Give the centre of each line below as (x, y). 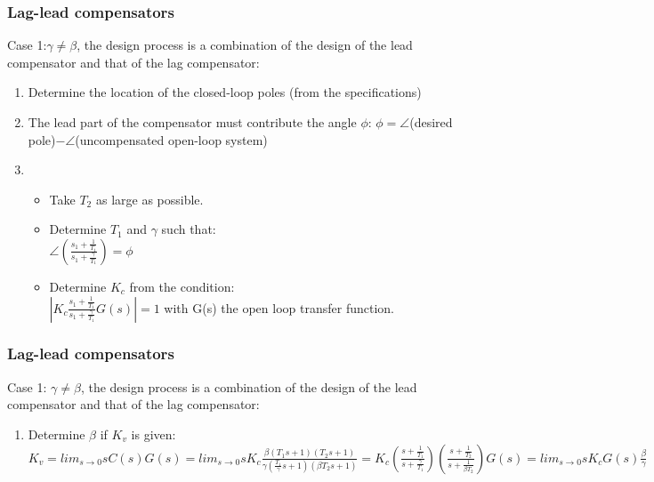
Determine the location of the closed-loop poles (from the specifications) (225, 92)
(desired (431, 122)
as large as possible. (149, 199)
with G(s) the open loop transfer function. (279, 307)
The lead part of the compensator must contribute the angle (192, 122)
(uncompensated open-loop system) (171, 139)
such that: (189, 229)
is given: (153, 434)
